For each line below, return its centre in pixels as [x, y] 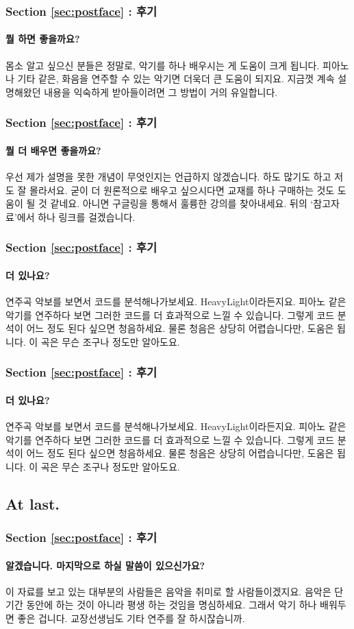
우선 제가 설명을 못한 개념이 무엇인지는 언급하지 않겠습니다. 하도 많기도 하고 [168, 177]
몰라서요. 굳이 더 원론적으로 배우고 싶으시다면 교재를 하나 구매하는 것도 [182, 190]
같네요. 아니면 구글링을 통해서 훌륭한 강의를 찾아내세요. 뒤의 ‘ [182, 203]
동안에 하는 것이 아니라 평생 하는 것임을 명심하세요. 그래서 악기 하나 [172, 605]
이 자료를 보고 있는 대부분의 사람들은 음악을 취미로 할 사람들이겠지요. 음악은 [168, 591]
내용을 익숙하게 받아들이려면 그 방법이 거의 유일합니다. [161, 92]
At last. [33, 503]
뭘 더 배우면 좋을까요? [53, 150]
